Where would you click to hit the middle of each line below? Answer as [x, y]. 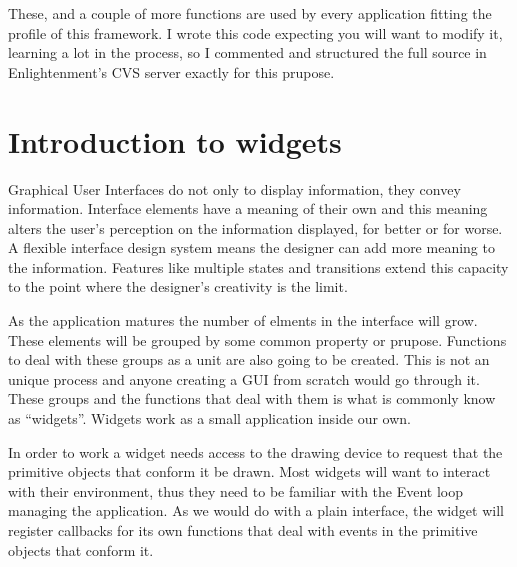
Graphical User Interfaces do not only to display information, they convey [234, 188]
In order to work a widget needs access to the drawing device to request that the [255, 451]
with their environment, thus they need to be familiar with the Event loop [236, 490]
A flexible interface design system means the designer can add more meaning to [251, 247]
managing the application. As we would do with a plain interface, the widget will [256, 510]
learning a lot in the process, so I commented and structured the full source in [247, 52]
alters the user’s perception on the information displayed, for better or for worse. [255, 227]
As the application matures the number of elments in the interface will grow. [243, 320]
